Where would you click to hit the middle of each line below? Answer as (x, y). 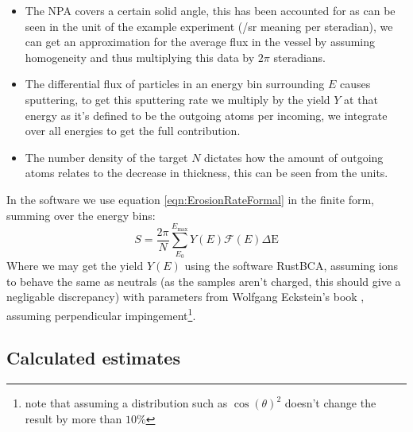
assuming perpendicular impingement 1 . (101, 314)
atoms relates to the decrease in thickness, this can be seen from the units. (206, 173)
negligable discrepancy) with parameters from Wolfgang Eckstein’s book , (185, 297)
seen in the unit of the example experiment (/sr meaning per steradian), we (209, 26)
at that (361, 99)
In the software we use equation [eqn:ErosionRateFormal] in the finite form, (190, 199)
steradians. (300, 57)
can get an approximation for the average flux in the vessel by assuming (200, 42)
